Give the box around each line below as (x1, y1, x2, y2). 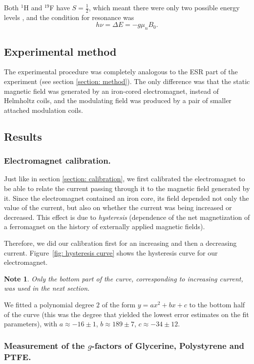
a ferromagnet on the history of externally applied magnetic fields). (4, 221, 205, 232)
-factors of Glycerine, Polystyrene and (91, 339, 244, 351)
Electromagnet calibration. (4, 154, 111, 167)
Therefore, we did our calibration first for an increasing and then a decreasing (4, 237, 237, 248)
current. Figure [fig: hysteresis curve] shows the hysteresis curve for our (4, 247, 218, 257)
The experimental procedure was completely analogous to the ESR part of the (4, 66, 238, 77)
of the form (102, 299, 136, 309)
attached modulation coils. (4, 105, 83, 115)
